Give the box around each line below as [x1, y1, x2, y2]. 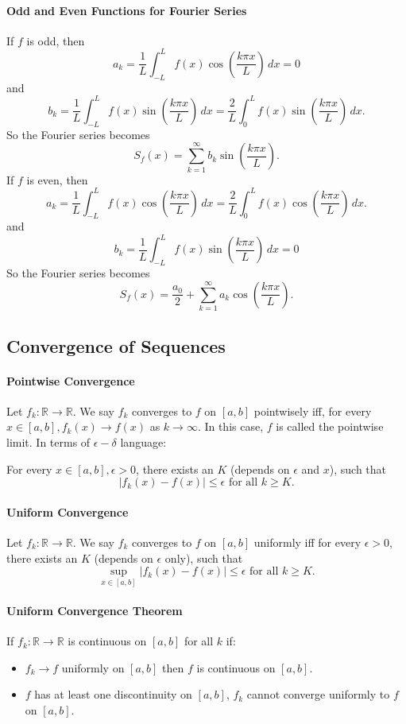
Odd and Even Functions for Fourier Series [6, 2, 247, 18]
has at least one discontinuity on [34, 686, 192, 703]
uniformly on [61, 659, 125, 676]
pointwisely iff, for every [253, 402, 372, 419]
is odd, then [26, 32, 85, 48]
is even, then [26, 171, 88, 188]
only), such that [164, 549, 243, 566]
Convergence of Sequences [6, 333, 226, 358]
